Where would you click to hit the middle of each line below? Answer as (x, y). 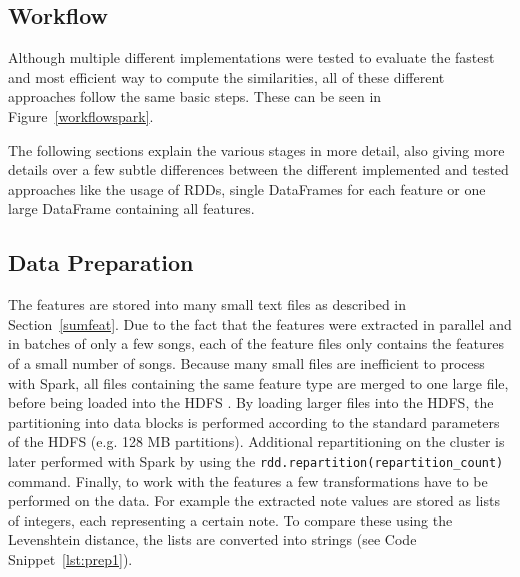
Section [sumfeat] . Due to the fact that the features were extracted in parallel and (260, 323)
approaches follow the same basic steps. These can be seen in (195, 96)
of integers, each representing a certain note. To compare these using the (230, 519)
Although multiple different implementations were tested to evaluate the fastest (251, 57)
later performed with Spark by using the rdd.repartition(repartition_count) (256, 460)
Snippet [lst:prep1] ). (70, 558)
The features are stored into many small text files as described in (207, 304)
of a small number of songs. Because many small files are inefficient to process (246, 362)
